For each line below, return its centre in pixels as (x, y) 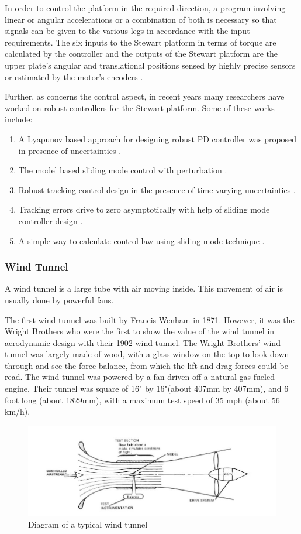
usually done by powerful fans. (59, 299)
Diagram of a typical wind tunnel (88, 524)
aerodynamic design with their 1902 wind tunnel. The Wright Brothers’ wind (143, 342)
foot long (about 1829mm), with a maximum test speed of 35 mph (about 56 (142, 400)
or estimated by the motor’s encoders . (74, 76)
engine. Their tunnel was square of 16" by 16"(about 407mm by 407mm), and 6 (147, 388)
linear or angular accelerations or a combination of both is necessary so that (141, 19)
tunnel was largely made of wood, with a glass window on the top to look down (147, 354)
